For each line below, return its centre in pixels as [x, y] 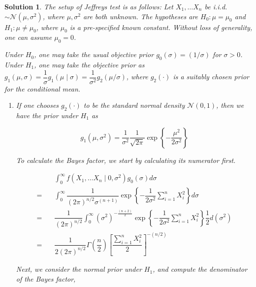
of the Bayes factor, [46, 279]
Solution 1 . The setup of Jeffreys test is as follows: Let [89, 6]
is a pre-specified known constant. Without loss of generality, [161, 27]
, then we [230, 105]
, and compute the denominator [200, 269]
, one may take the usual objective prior [94, 54]
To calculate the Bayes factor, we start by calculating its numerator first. [126, 160]
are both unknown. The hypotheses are [141, 16]
